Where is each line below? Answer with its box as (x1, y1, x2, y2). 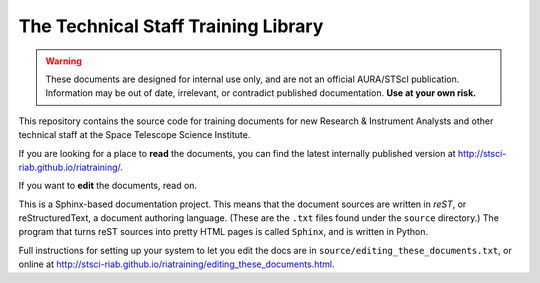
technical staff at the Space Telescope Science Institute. (18, 129, 251, 141)
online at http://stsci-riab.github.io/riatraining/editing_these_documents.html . (18, 258, 335, 270)
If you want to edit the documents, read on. (18, 180, 198, 192)
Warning (45, 55, 82, 67)
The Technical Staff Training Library (18, 15, 324, 37)
